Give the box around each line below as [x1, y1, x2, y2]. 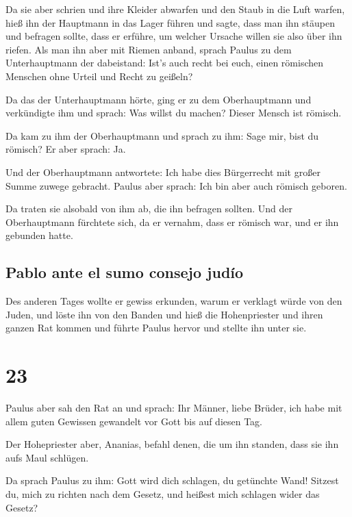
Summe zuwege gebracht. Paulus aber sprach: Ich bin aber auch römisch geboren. [5, 178, 347, 192]
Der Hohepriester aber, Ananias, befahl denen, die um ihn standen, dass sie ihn [5, 437, 339, 451]
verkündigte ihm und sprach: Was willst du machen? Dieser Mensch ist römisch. [5, 105, 342, 120]
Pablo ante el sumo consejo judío [5, 262, 244, 283]
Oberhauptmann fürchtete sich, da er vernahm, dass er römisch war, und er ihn [5, 214, 339, 229]
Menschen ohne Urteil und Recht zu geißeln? [5, 68, 193, 83]
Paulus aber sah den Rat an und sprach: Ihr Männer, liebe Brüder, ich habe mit [5, 401, 342, 415]
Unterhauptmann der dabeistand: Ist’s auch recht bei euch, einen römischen [5, 55, 324, 70]
